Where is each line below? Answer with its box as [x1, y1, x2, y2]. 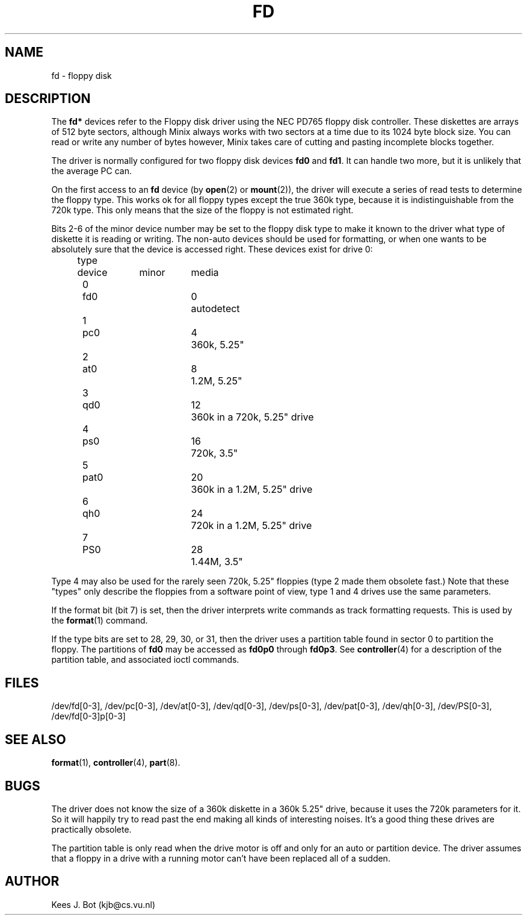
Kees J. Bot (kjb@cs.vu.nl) [51, 899, 156, 910]
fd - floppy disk [51, 70, 112, 81]
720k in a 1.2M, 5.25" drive [191, 519, 312, 532]
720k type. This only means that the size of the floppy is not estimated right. [51, 205, 354, 216]
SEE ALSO [5, 731, 66, 747]
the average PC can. [51, 166, 132, 177]
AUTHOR [5, 874, 60, 889]
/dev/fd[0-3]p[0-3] [51, 711, 126, 722]
